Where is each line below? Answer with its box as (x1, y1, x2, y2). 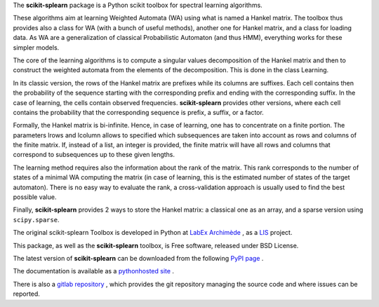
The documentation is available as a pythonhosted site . (13, 267, 175, 275)
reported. (13, 289, 40, 298)
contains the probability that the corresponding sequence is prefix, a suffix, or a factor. (13, 108, 265, 116)
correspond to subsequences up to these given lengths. (13, 151, 175, 159)
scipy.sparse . (13, 215, 60, 224)
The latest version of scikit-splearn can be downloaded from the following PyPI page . (13, 254, 264, 262)
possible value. (13, 193, 57, 201)
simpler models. (13, 43, 60, 52)
